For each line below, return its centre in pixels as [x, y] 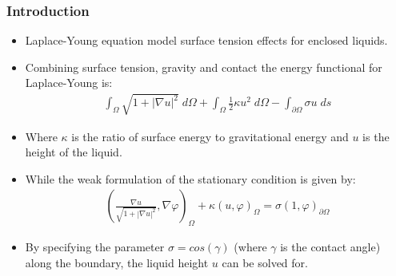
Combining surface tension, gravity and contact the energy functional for [204, 67]
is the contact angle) [330, 247]
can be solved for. [265, 262]
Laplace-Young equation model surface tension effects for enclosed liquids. [206, 40]
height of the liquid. [74, 152]
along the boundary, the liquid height [117, 262]
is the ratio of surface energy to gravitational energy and [210, 136]
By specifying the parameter [95, 247]
